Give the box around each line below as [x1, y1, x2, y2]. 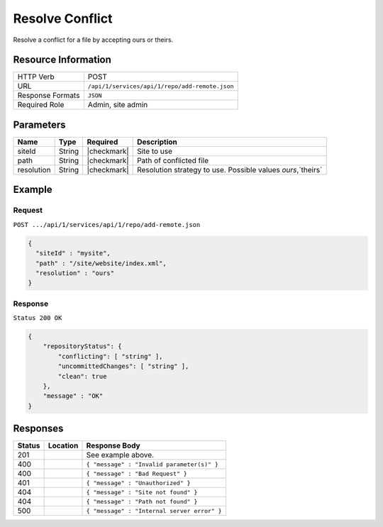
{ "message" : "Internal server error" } [86, 507, 223, 514]
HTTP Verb [17, 72, 55, 82]
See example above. [86, 450, 155, 460]
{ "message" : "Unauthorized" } [86, 479, 191, 487]
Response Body [86, 440, 141, 450]
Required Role [17, 100, 65, 110]
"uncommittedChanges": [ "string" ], [57, 362, 189, 370]
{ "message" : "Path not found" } [86, 497, 198, 505]
